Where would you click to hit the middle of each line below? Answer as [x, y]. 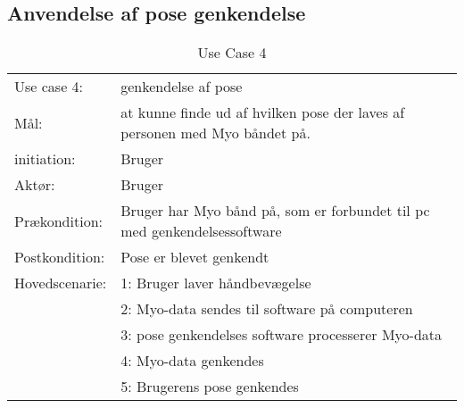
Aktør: [35, 185]
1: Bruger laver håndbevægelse [216, 283]
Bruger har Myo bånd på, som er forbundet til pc [275, 211]
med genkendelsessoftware [201, 231]
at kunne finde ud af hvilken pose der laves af [263, 112]
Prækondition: [58, 221]
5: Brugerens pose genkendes [210, 387]
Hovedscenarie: [61, 283]
